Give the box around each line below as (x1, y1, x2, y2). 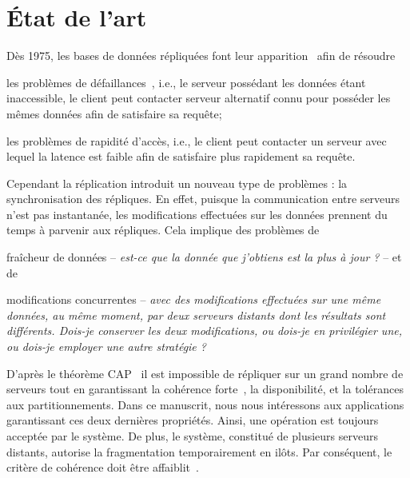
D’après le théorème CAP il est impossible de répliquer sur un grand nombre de (6, 364, 404, 381)
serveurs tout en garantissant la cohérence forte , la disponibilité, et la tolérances (6, 380, 404, 397)
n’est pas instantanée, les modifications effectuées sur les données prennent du (6, 205, 388, 222)
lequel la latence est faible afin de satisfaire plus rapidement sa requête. (6, 148, 356, 165)
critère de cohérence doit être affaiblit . (6, 459, 199, 476)
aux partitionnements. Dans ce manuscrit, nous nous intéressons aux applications (6, 396, 404, 412)
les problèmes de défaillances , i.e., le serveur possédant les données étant (6, 74, 366, 90)
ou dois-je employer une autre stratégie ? (6, 338, 206, 355)
